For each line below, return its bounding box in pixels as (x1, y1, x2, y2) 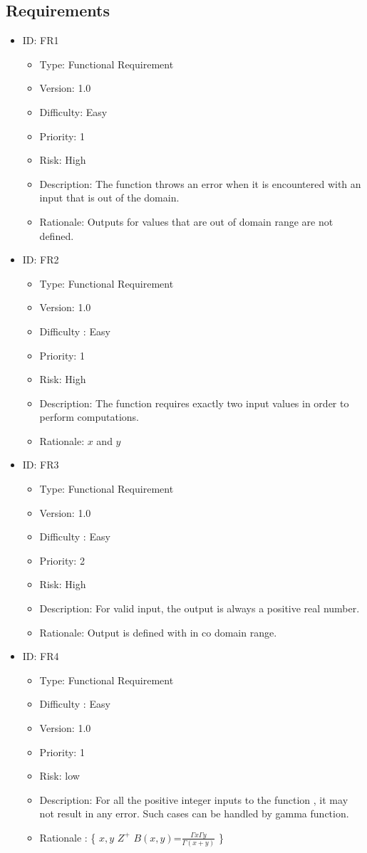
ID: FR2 (22, 252, 59, 267)
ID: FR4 (22, 649, 59, 664)
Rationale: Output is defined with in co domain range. (39, 624, 277, 639)
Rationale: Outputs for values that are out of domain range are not (39, 214, 334, 229)
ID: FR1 (22, 33, 59, 48)
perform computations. (39, 409, 139, 424)
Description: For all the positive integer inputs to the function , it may (39, 792, 348, 807)
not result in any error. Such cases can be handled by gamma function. (39, 806, 349, 821)
